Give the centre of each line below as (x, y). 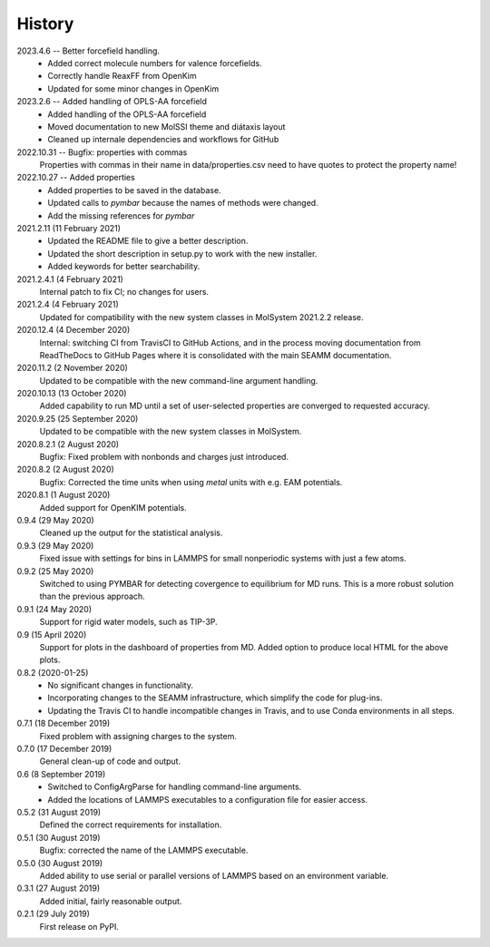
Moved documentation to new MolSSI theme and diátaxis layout (167, 126)
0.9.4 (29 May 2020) (55, 520)
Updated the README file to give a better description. (148, 241)
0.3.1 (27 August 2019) (58, 888)
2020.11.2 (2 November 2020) (73, 368)
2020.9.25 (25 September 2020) (78, 418)
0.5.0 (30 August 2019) (60, 863)
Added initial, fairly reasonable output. (111, 901)
